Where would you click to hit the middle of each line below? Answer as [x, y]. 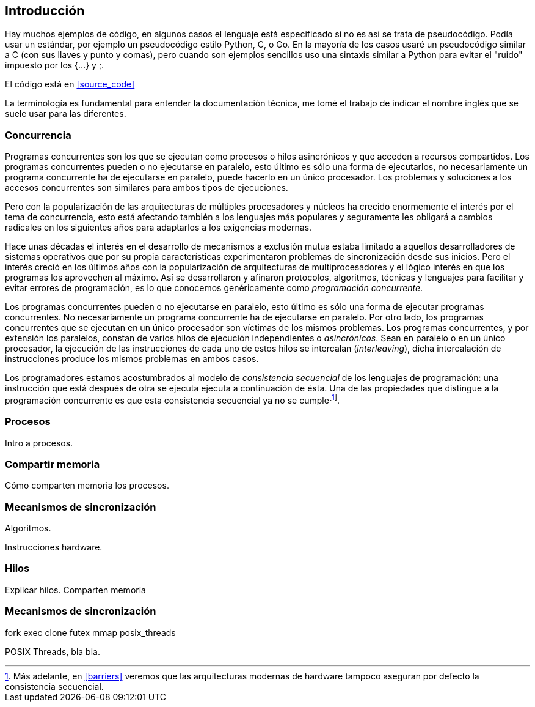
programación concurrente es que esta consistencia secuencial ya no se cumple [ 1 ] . [173, 399]
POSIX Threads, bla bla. [53, 651]
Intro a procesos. [39, 443]
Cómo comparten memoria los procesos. [87, 486]
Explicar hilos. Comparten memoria [75, 590]
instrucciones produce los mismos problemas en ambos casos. [132, 359]
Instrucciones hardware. [54, 547]
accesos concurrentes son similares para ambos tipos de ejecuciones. [147, 188]
